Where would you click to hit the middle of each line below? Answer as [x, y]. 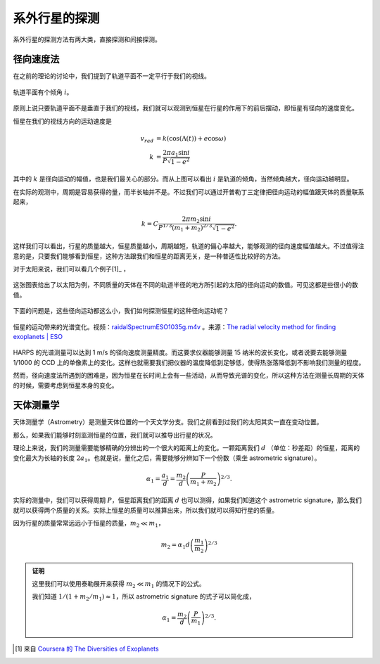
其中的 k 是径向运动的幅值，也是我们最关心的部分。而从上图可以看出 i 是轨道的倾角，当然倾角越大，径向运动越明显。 [183, 179]
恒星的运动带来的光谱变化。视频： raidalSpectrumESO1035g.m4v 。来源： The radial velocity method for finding [175, 326]
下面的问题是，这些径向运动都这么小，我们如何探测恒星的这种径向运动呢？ [121, 311]
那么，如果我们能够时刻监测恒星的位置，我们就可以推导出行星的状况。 [115, 435]
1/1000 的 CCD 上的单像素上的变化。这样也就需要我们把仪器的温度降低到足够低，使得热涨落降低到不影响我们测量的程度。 [189, 362]
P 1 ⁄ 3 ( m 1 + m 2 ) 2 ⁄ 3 [185, 228]
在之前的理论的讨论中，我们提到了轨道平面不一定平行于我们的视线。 [112, 76]
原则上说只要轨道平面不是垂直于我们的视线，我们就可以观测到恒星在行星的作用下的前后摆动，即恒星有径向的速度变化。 [185, 108]
